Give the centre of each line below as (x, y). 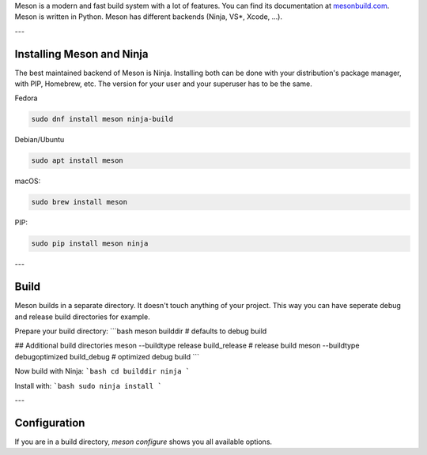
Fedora (26, 98)
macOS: (28, 181)
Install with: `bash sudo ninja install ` (88, 385)
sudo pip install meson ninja (90, 244)
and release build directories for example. (82, 317)
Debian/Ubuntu (40, 140)
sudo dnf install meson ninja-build (102, 119)
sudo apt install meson (77, 161)
